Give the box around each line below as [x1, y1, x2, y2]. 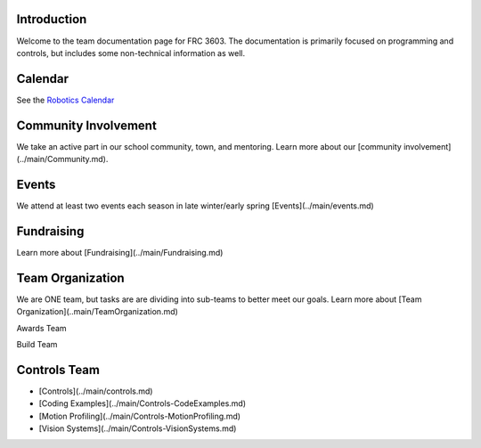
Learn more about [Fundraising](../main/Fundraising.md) [16, 247, 224, 257]
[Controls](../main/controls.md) [38, 386, 153, 396]
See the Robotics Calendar [16, 94, 115, 105]
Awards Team [16, 322, 67, 333]
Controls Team [16, 362, 100, 378]
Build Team [16, 339, 58, 349]
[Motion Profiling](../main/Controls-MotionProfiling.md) [38, 411, 240, 421]
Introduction [16, 12, 87, 27]
